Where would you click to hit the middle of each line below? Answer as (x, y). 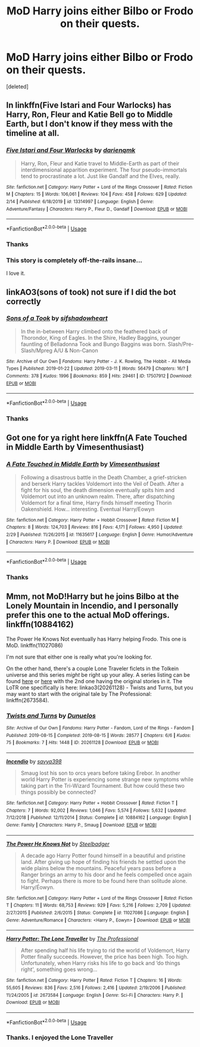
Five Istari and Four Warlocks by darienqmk (71, 151)
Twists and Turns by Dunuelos (51, 716)
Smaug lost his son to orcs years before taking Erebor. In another (100, 773)
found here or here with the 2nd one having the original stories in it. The (94, 681)
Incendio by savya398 (34, 761)
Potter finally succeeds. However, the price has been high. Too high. (104, 957)
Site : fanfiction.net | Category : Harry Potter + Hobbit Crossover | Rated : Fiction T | (92, 803)
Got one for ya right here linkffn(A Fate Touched (97, 438)
